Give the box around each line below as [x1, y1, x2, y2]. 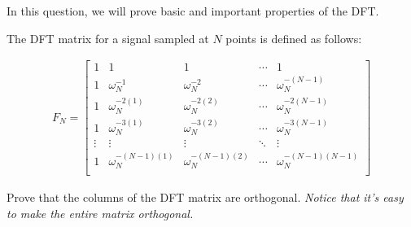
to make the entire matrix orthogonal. [7, 204, 194, 221]
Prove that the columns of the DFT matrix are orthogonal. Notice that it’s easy [7, 189, 404, 206]
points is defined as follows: [225, 29, 362, 46]
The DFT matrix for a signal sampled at [7, 29, 209, 46]
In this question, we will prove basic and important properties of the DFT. [7, 2, 379, 19]
